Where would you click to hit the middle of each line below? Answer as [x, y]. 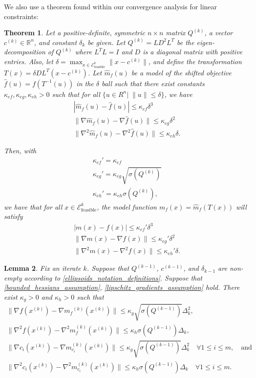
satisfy [13, 216]
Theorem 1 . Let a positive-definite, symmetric [75, 33]
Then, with [20, 151]
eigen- [205, 42]
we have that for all [33, 206]
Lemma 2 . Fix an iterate [43, 268]
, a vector [219, 33]
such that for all [76, 94]
